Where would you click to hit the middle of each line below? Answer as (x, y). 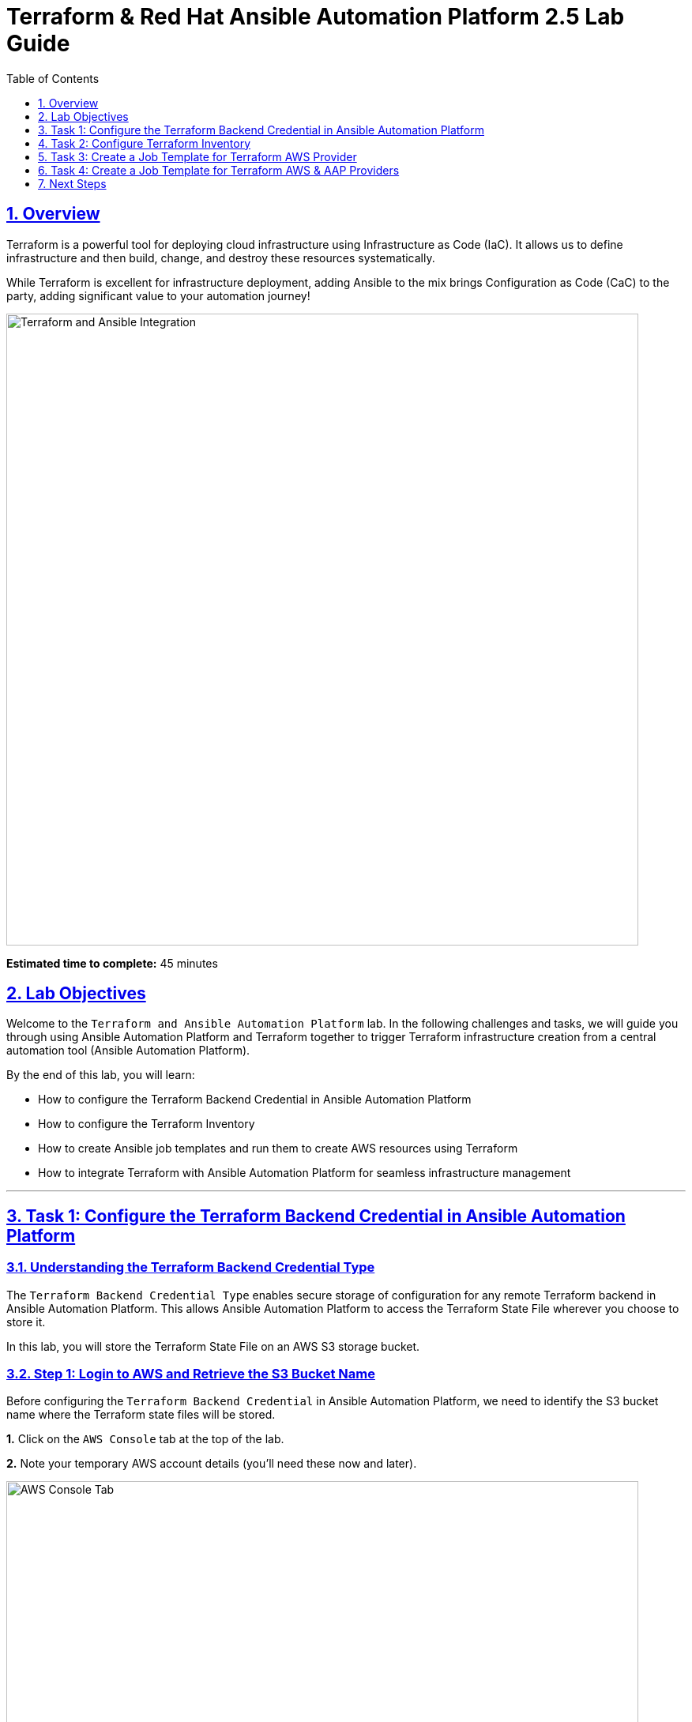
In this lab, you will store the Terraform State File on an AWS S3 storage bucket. (213, 1346)
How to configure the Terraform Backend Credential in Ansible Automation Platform (255, 1100)
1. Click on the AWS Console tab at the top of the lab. (145, 1439)
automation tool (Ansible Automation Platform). (128, 1051)
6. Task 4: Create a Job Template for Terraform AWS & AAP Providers (219, 170)
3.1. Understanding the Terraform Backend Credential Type (191, 1267)
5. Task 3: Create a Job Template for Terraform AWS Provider (197, 156)
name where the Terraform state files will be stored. (141, 1415)
